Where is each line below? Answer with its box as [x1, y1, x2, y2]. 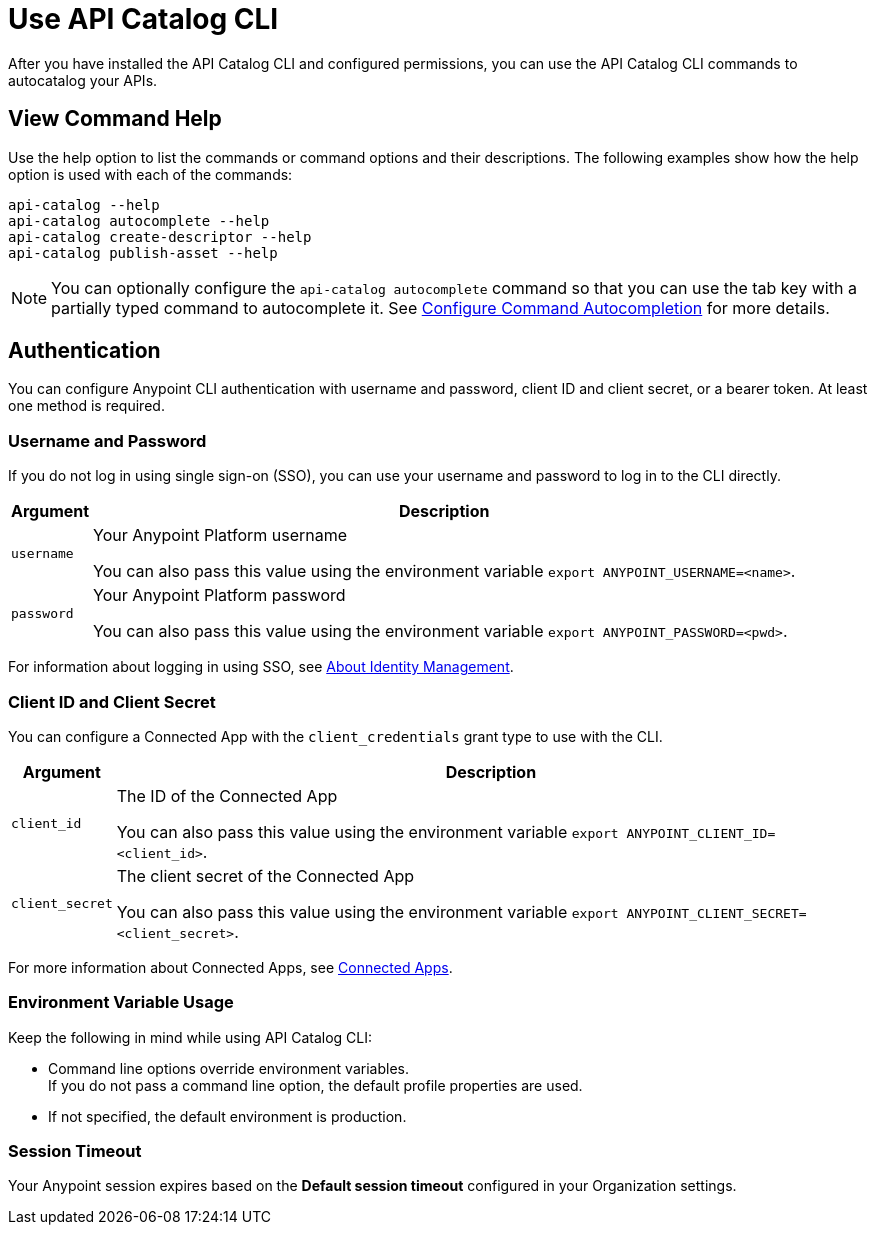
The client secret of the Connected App [116, 865, 415, 886]
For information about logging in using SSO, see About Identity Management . [8, 658, 514, 676]
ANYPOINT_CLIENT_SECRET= [626, 905, 807, 921]
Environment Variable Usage [8, 992, 234, 1013]
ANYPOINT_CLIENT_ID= [626, 825, 776, 841]
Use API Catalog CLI [8, 2, 279, 36]
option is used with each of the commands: [8, 165, 293, 183]
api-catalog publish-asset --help [8, 244, 278, 261]
